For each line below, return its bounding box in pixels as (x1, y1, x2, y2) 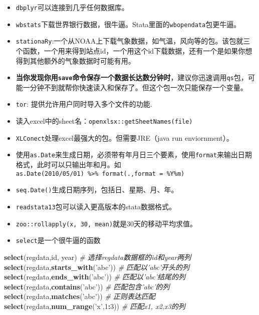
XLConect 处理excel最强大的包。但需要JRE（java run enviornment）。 (16, 132, 233, 143)
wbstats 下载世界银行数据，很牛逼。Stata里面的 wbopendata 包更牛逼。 (16, 19, 241, 29)
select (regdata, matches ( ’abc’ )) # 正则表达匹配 (4, 291, 155, 301)
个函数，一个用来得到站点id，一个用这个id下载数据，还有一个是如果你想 (16, 45, 252, 56)
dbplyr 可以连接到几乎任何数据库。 (16, 2, 129, 12)
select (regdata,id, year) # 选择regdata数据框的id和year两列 (4, 251, 191, 262)
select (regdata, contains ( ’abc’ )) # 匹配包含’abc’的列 (4, 281, 170, 291)
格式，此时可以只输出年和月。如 (16, 159, 121, 170)
